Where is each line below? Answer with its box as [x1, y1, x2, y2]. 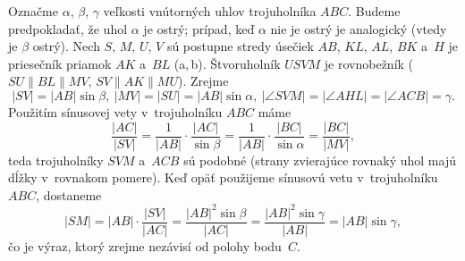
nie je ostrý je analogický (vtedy [270, 19, 447, 38]
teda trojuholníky [8, 150, 104, 169]
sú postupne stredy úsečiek [166, 37, 314, 55]
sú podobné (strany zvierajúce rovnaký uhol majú [183, 150, 456, 169]
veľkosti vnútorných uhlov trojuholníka [103, 2, 317, 20]
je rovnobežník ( [324, 54, 414, 72]
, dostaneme [36, 185, 102, 204]
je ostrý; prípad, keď [143, 19, 255, 38]
